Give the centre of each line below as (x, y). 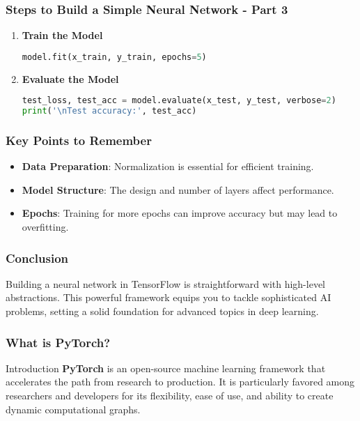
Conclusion (37, 258)
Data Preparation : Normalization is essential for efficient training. (168, 166)
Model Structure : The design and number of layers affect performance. (178, 189)
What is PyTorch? (58, 342)
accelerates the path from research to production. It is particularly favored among (180, 382)
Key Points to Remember (79, 140)
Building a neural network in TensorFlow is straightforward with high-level (166, 283)
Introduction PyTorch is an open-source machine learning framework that (166, 368)
